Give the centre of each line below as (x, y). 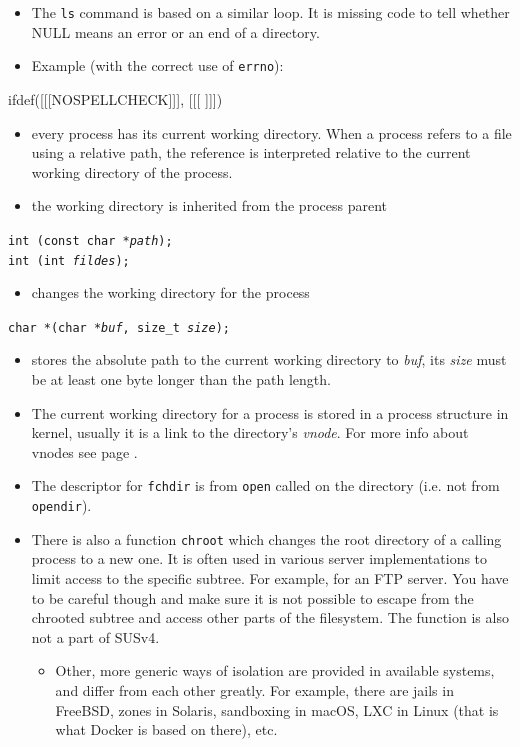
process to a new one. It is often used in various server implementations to (259, 558)
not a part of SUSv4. (95, 636)
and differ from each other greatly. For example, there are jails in (254, 689)
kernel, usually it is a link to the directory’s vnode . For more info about (250, 432)
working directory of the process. (132, 171)
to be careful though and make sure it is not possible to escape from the (252, 597)
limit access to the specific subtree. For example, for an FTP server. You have (270, 577)
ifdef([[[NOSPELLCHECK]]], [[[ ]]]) (115, 98)
